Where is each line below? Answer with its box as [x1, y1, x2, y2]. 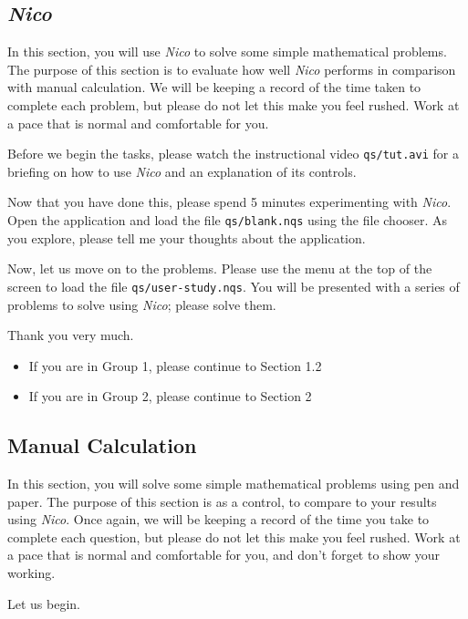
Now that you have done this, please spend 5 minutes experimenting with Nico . [7, 192, 452, 211]
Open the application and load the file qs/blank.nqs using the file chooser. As [7, 211, 448, 230]
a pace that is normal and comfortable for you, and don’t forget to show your [7, 545, 441, 564]
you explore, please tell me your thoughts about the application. [7, 228, 366, 247]
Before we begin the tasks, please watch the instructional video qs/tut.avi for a [7, 144, 459, 163]
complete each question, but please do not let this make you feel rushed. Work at [7, 527, 461, 546]
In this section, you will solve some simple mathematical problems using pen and [7, 474, 460, 493]
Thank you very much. [7, 325, 134, 345]
